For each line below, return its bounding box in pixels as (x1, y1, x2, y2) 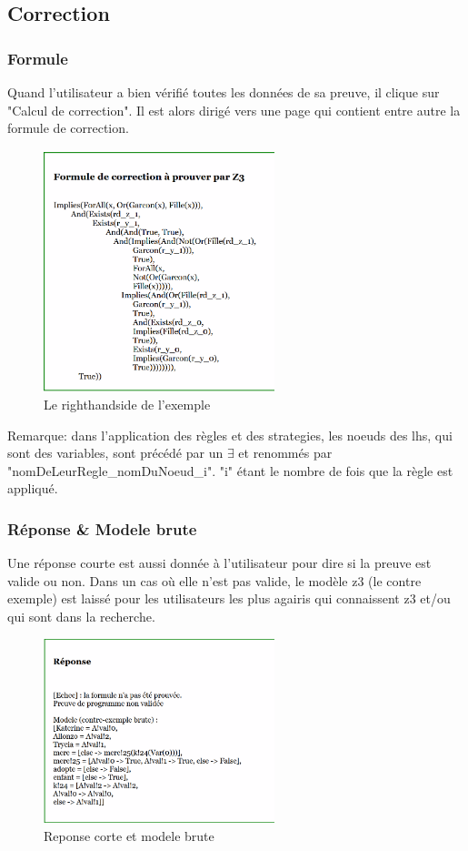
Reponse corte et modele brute (44, 826, 214, 845)
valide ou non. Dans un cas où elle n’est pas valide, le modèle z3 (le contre (7, 571, 422, 590)
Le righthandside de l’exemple (44, 395, 211, 413)
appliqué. (7, 479, 58, 498)
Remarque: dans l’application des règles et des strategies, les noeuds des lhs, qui (7, 425, 453, 444)
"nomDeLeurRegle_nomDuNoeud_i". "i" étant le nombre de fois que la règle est (7, 461, 453, 480)
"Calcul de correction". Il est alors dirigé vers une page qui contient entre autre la (7, 100, 461, 119)
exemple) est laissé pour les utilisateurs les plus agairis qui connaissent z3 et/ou (7, 589, 451, 608)
